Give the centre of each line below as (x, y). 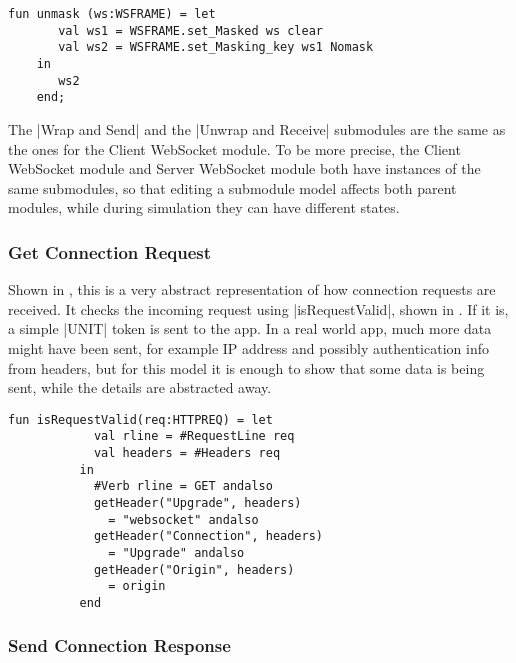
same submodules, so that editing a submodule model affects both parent (232, 187)
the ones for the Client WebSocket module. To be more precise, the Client (234, 148)
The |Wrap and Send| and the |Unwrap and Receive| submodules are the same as (257, 128)
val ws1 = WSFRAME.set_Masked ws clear (190, 30)
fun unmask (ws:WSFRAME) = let (112, 14)
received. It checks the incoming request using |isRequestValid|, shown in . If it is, (258, 308)
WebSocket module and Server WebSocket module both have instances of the (244, 168)
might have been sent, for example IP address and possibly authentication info (248, 347)
